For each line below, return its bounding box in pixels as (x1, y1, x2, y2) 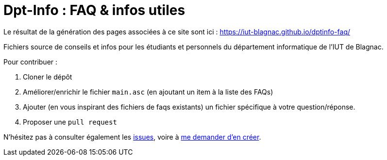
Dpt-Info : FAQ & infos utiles (3, 2, 185, 18)
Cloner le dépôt (23, 72, 72, 81)
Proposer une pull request (23, 117, 117, 126)
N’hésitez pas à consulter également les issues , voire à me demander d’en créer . (3, 132, 261, 141)
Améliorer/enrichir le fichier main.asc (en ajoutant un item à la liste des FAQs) (23, 87, 273, 96)
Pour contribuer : (3, 57, 58, 66)
